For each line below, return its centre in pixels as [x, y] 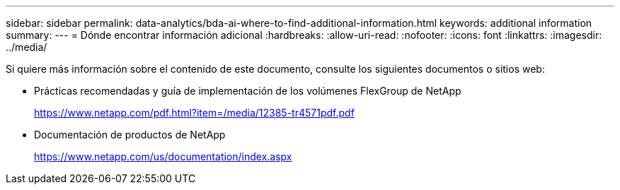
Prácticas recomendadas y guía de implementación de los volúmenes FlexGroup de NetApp [248, 91]
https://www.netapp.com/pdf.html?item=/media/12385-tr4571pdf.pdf [194, 113]
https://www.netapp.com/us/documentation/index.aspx [163, 156]
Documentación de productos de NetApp [130, 135]
